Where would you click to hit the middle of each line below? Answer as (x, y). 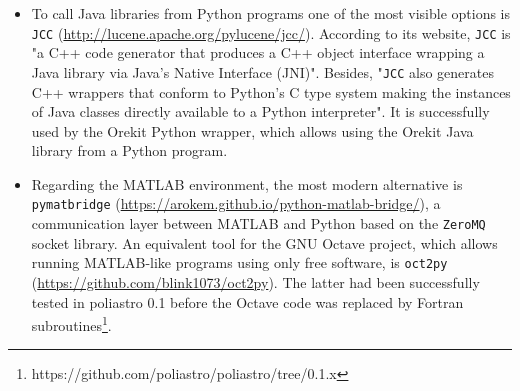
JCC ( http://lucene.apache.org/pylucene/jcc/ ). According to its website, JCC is (271, 32)
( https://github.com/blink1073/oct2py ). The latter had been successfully (255, 282)
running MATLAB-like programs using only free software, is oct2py (239, 262)
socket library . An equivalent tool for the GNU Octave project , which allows (264, 242)
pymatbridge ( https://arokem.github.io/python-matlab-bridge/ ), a (236, 203)
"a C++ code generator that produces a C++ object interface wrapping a (258, 52)
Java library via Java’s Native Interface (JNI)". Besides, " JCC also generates (262, 71)
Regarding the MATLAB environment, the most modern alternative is (247, 183)
